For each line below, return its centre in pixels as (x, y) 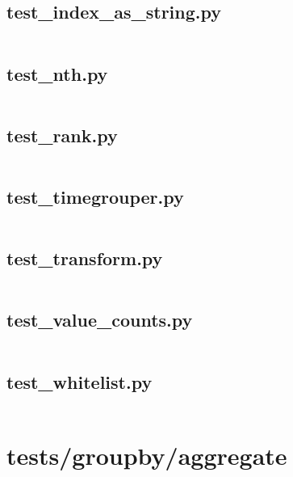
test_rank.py (62, 135)
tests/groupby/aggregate (147, 455)
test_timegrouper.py (95, 196)
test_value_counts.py (100, 320)
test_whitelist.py (80, 381)
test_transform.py (85, 258)
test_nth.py (57, 73)
